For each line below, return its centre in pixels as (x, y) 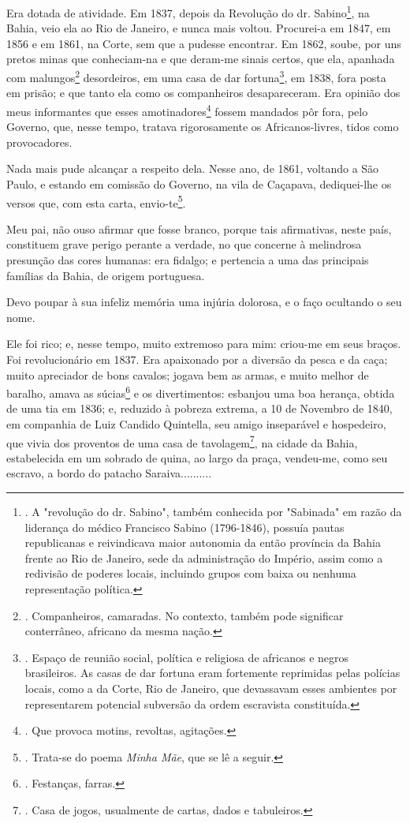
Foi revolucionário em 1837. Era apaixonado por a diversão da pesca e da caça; (197, 359)
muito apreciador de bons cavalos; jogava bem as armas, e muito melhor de (188, 374)
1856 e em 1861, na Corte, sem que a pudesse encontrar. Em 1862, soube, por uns (204, 43)
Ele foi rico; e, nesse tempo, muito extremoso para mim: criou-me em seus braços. (204, 344)
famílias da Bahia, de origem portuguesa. (106, 275)
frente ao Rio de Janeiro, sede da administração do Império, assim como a (204, 557)
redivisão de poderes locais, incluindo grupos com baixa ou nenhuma (190, 573)
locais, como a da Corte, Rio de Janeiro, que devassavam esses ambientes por (211, 688)
